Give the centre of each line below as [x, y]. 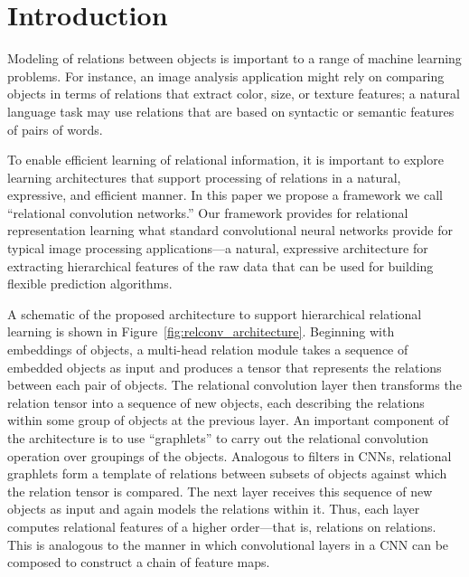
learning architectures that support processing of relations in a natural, [204, 177]
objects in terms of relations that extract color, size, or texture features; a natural [234, 94]
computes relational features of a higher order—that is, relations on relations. [222, 526]
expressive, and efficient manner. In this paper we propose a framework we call [225, 195]
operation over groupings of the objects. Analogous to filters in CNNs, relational [230, 455]
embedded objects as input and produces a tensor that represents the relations [225, 367]
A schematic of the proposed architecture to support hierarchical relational [215, 313]
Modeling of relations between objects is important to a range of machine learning [234, 58]
